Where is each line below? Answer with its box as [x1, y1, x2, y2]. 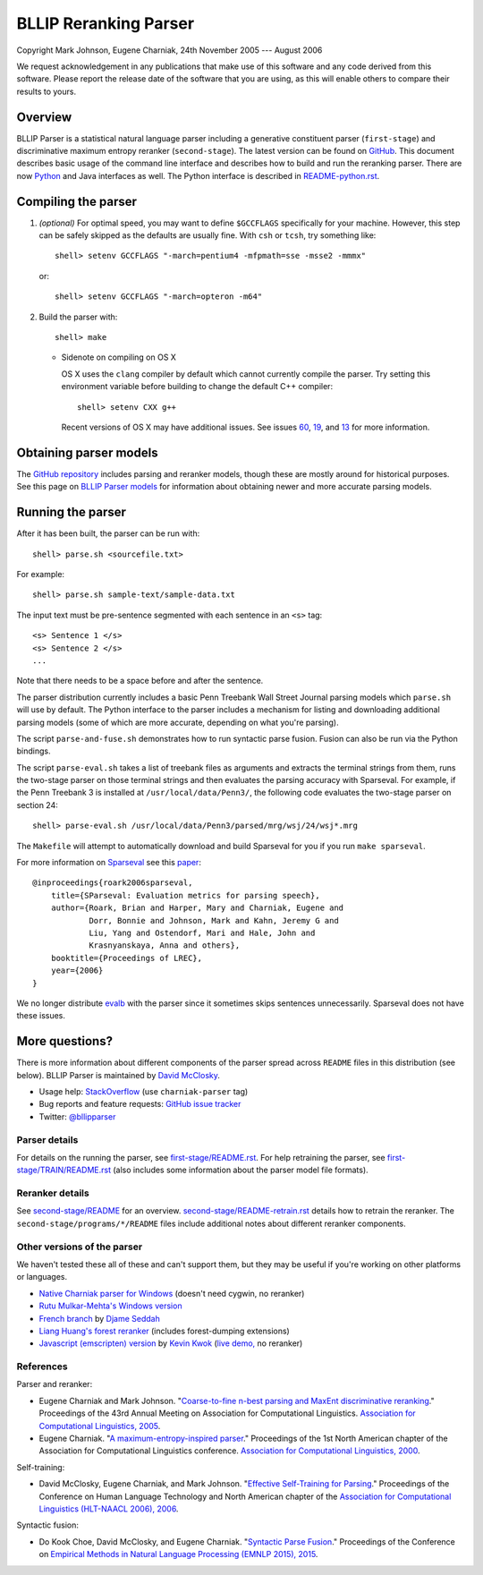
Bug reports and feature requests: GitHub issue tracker [38, 1099, 241, 1110]
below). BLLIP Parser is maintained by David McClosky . [16, 1069, 221, 1080]
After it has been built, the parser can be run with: [16, 528, 200, 539]
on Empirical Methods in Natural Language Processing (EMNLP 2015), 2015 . [38, 1549, 318, 1560]
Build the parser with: [38, 311, 118, 322]
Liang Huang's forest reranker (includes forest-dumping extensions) [38, 1325, 290, 1336]
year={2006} [50, 966, 104, 975]
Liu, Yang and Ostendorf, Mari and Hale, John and [89, 927, 316, 938]
